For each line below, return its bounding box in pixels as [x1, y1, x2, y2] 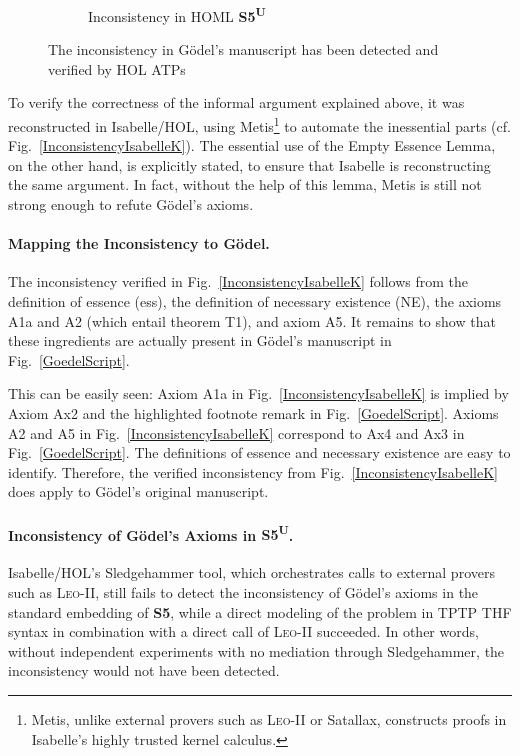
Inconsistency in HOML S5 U [88, 3, 266, 26]
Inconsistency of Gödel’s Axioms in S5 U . [8, 521, 294, 545]
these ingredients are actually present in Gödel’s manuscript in [8, 330, 392, 351]
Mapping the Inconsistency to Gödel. [8, 233, 270, 254]
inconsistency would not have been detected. [8, 660, 280, 681]
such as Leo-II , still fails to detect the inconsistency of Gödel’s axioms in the [8, 582, 479, 603]
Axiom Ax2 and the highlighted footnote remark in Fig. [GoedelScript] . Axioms [8, 403, 499, 424]
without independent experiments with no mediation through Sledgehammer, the [8, 640, 505, 661]
